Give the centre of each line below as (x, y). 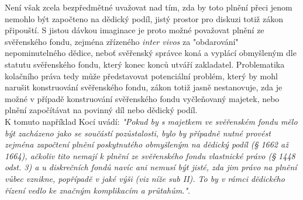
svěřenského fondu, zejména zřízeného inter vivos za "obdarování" (122, 41)
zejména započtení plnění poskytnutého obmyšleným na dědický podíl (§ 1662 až (147, 144)
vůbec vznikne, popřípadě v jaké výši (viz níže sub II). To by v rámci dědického (145, 178)
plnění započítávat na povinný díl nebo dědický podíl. (101, 110)
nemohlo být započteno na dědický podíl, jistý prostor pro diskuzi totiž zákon (144, 18)
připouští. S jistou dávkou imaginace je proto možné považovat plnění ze (135, 30)
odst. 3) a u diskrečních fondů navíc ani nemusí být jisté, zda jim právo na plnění (151, 167)
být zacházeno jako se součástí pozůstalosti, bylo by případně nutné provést (138, 133)
